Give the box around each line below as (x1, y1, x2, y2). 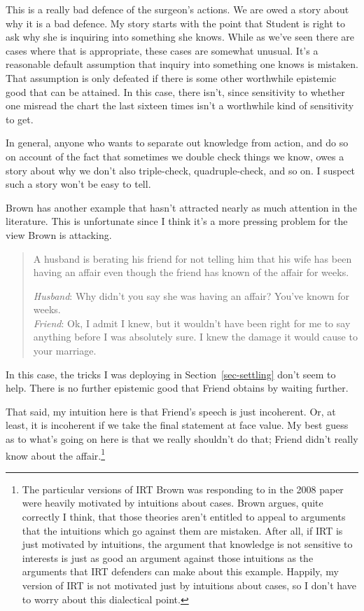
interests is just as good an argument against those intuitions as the (22, 550, 314, 565)
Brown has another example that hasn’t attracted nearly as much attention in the (6, 200, 357, 214)
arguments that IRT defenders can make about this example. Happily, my (22, 564, 339, 579)
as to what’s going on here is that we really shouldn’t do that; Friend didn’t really (6, 432, 358, 446)
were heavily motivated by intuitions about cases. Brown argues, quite (22, 495, 323, 510)
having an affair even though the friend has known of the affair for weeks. (33, 265, 349, 280)
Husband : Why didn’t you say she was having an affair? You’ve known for (33, 288, 350, 303)
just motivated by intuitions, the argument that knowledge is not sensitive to (22, 537, 353, 551)
